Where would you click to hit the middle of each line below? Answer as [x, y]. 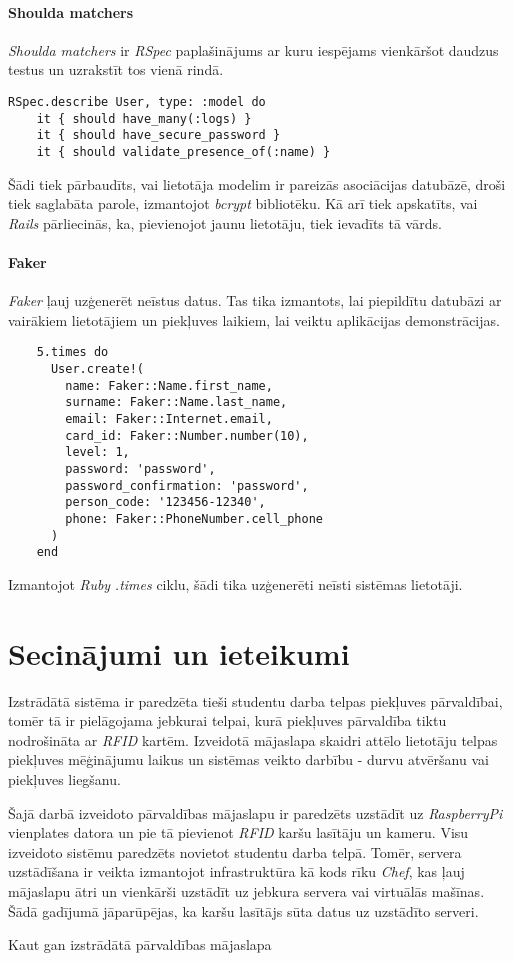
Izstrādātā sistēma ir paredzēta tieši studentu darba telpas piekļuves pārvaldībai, [255, 700]
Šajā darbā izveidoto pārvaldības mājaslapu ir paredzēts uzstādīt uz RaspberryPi [255, 812]
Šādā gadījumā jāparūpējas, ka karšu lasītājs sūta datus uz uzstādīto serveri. [243, 910]
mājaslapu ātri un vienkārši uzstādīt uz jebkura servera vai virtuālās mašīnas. [246, 890]
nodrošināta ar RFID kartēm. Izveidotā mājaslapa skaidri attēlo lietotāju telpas [253, 739]
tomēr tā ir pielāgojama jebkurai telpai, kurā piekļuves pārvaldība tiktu [227, 720]
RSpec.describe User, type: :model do [137, 101]
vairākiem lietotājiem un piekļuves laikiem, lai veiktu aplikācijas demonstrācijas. [254, 319]
